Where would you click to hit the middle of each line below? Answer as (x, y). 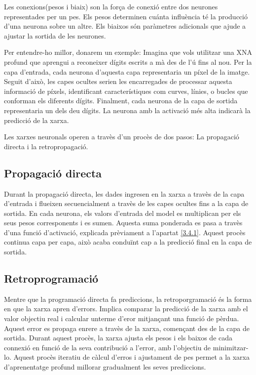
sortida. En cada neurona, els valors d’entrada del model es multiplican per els (123, 213)
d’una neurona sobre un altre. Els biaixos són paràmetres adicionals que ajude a (125, 26)
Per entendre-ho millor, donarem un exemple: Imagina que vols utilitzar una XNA (128, 52)
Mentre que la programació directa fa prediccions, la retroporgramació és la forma (128, 299)
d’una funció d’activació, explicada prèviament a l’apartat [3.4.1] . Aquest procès (125, 232)
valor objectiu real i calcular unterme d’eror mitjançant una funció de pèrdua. (122, 318)
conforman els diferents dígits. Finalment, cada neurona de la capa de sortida (121, 101)
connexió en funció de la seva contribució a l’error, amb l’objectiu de (108, 347)
